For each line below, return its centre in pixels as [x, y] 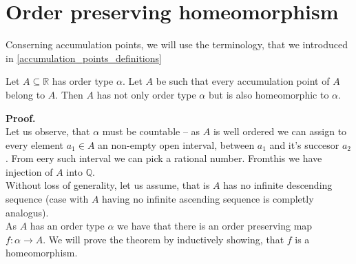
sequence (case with [47, 199]
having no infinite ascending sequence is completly [208, 199]
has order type [83, 81]
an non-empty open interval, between [176, 144]
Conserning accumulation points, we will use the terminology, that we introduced [177, 44]
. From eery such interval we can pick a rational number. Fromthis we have [164, 158]
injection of [29, 171]
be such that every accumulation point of [243, 81]
